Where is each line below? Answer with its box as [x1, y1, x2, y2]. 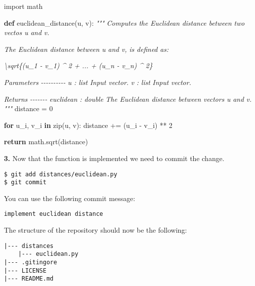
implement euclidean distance [4, 210, 103, 218]
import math [4, 1, 43, 11]
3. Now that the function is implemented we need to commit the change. [4, 153, 224, 163]
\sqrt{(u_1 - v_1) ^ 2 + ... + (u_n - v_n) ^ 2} [4, 60, 153, 71]
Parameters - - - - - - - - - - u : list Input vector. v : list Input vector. [4, 77, 191, 87]
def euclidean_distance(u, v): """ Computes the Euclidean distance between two [4, 17, 245, 28]
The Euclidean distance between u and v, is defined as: [4, 43, 169, 54]
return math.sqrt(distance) [4, 136, 88, 147]
